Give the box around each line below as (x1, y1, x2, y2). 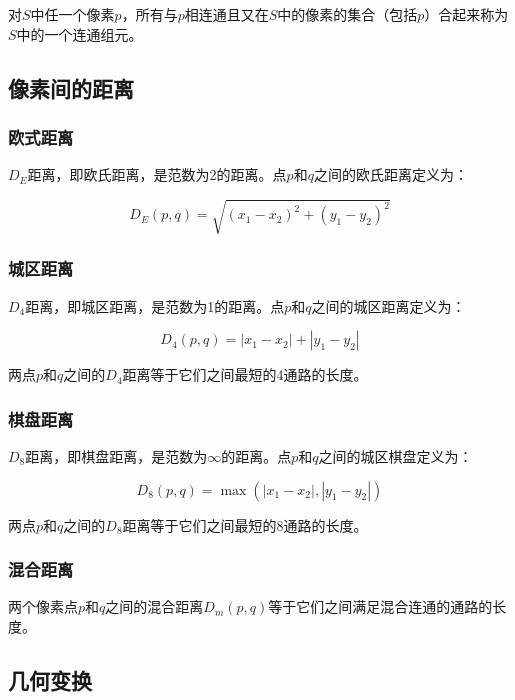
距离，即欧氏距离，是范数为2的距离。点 (27, 164, 287, 185)
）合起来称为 (424, 4, 509, 24)
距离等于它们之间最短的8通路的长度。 (122, 514, 368, 535)
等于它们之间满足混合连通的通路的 (268, 596, 493, 617)
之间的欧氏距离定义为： (313, 164, 468, 185)
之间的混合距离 (105, 596, 204, 617)
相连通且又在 (184, 4, 269, 24)
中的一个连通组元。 (16, 23, 143, 44)
